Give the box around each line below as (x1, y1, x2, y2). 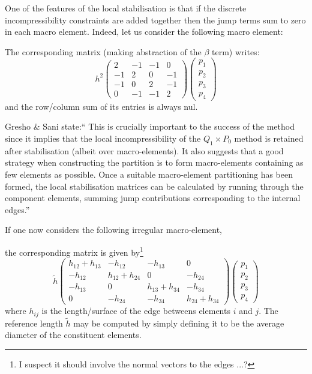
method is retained (234, 131, 304, 144)
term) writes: (212, 45, 260, 58)
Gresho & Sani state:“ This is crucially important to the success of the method (5, 120, 295, 133)
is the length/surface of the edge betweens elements (41, 304, 230, 317)
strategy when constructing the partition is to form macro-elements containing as (5, 156, 304, 169)
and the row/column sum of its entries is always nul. (5, 100, 198, 112)
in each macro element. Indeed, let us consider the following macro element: (5, 25, 283, 38)
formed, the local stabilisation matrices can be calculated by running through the (5, 179, 304, 192)
